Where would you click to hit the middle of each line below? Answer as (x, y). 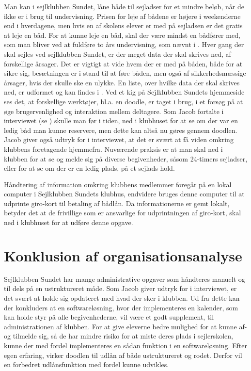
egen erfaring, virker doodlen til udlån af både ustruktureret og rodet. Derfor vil (123, 355)
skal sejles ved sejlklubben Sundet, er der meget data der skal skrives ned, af (118, 54)
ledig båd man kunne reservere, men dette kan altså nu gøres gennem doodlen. (121, 130)
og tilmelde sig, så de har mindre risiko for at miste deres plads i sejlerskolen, (118, 336)
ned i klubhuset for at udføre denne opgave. (69, 222)
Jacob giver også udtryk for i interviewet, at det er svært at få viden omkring (119, 139)
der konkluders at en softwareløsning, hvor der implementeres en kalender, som (121, 307)
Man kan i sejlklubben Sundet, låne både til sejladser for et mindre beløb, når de (124, 6)
